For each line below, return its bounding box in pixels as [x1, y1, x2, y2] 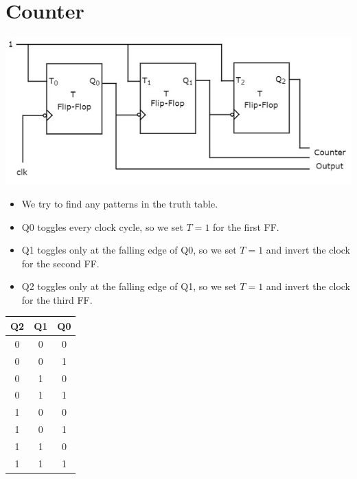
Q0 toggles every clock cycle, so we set [21, 219, 183, 234]
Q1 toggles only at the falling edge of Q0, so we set [21, 243, 237, 257]
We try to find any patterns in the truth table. [21, 196, 218, 210]
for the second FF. [21, 256, 100, 270]
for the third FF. [21, 292, 93, 307]
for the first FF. [213, 219, 279, 234]
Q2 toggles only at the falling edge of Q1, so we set [21, 279, 237, 293]
